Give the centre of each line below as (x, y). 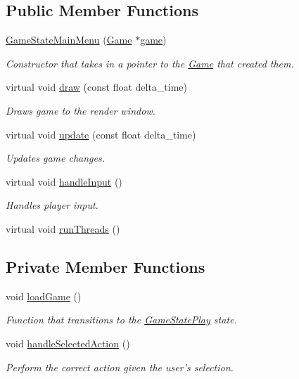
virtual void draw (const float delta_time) (97, 87)
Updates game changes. (55, 158)
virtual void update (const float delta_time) (101, 134)
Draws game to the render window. (81, 110)
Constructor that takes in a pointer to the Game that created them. (150, 63)
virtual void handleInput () (64, 181)
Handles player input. (52, 205)
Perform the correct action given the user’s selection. (120, 367)
